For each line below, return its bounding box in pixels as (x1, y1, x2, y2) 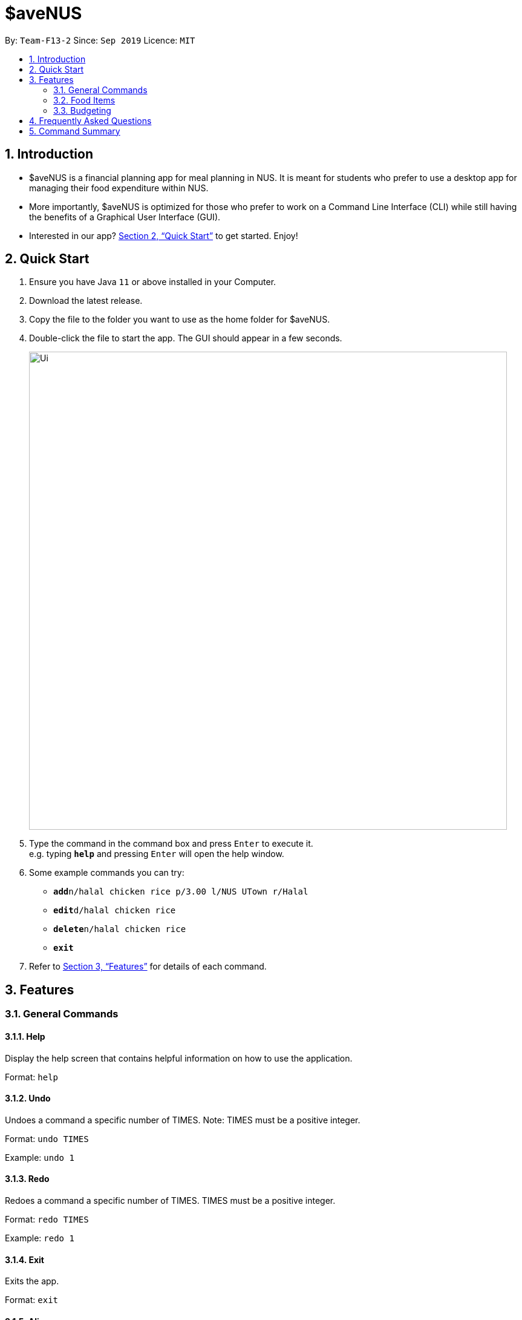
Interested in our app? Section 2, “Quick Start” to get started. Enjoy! (29, 230, 298, 241)
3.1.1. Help (5, 1031, 45, 1042)
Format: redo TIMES (5, 1213, 89, 1224)
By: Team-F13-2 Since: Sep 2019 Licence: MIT (5, 34, 195, 45)
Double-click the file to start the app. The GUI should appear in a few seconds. (29, 333, 342, 344)
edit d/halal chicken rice (53, 905, 176, 916)
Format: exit (5, 1295, 58, 1305)
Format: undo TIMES (5, 1133, 89, 1144)
